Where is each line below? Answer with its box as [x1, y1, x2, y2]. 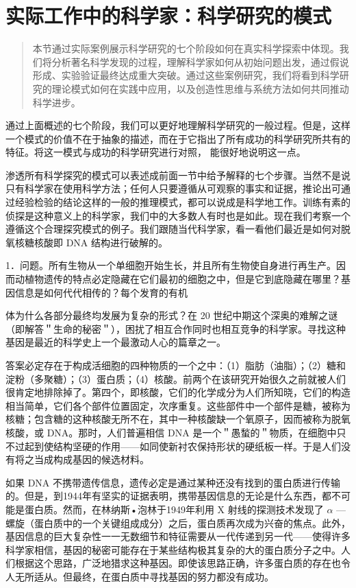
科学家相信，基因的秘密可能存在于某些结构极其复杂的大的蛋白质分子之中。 [5, 542, 341, 556]
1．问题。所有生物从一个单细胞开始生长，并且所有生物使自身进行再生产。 [5, 258, 336, 272]
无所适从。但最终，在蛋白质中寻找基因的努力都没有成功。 [14, 569, 274, 583]
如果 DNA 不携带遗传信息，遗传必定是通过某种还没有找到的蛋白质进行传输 [5, 475, 341, 489]
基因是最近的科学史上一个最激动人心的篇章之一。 [5, 335, 226, 349]
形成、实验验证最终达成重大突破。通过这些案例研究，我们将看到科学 [32, 68, 340, 82]
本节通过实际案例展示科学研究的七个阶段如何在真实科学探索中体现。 [32, 41, 340, 56]
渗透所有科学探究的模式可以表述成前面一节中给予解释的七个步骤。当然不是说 [5, 167, 351, 182]
